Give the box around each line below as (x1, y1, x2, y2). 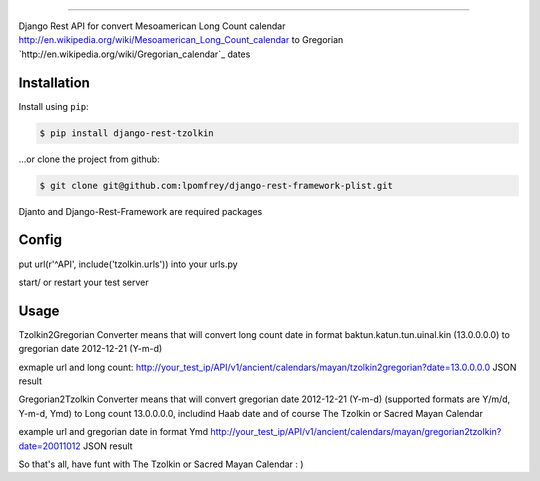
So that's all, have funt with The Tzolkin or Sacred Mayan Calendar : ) (18, 458, 304, 470)
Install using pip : (18, 100, 89, 112)
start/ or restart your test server (18, 276, 149, 288)
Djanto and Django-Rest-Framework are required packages (18, 205, 263, 217)
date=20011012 (18, 440, 81, 452)
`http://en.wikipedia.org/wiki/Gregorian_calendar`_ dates (18, 48, 251, 60)
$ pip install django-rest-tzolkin (39, 127, 214, 139)
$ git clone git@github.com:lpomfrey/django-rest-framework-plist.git (39, 180, 394, 191)
